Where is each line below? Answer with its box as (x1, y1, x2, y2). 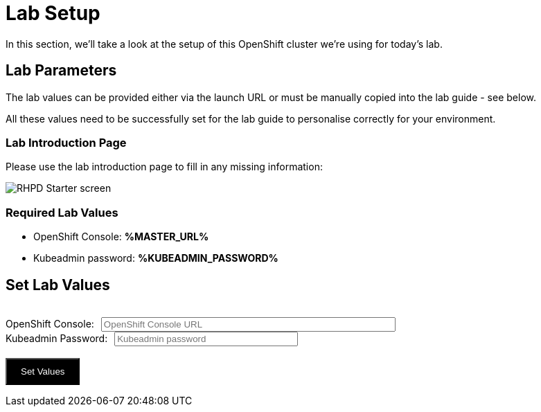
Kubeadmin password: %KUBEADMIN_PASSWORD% (33, 252, 278, 265)
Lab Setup (6, 1, 100, 25)
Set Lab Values (6, 276, 110, 294)
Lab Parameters (6, 62, 117, 80)
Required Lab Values (6, 205, 118, 220)
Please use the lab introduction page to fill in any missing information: (6, 161, 323, 173)
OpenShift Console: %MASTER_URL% (33, 231, 209, 243)
